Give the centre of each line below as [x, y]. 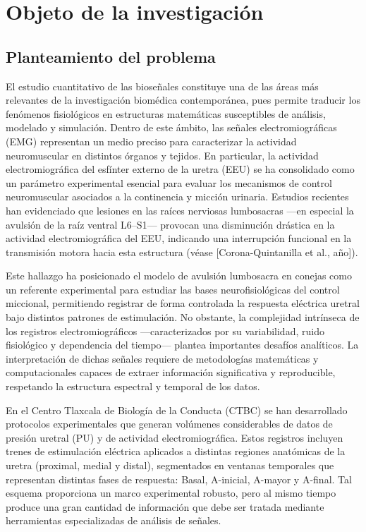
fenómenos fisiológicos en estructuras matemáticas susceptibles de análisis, [166, 113]
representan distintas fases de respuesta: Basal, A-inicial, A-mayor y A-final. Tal [179, 479]
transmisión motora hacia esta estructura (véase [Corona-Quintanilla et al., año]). [182, 252]
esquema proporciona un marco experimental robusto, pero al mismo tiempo [171, 493]
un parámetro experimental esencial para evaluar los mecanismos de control [169, 182]
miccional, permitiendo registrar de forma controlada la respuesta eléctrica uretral [183, 303]
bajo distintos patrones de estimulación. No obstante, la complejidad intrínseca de [183, 317]
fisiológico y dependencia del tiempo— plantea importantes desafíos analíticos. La [182, 345]
